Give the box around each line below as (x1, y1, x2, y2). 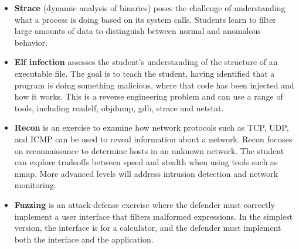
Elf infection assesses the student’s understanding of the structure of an (14, 56, 278, 68)
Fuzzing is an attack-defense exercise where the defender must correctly (14, 198, 275, 210)
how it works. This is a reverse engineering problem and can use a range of (14, 90, 283, 103)
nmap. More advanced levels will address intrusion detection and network (14, 167, 278, 179)
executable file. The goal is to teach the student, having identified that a (14, 67, 275, 79)
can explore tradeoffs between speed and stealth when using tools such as (14, 156, 278, 168)
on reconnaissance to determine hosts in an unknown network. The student (14, 144, 284, 156)
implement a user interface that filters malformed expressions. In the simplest (14, 210, 293, 222)
